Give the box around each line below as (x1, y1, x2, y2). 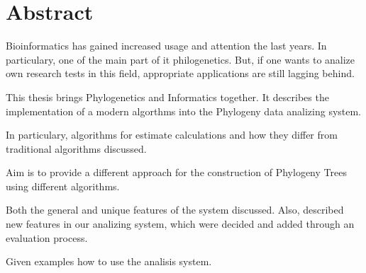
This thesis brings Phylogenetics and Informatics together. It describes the (6, 89, 329, 104)
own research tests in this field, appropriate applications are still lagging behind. (6, 66, 355, 81)
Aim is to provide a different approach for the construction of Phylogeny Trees (6, 165, 347, 180)
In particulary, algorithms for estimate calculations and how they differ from (6, 127, 338, 142)
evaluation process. (6, 230, 88, 245)
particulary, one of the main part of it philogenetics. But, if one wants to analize (6, 52, 355, 66)
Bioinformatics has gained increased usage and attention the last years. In (6, 38, 327, 53)
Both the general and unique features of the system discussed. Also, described (6, 202, 344, 217)
